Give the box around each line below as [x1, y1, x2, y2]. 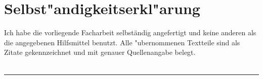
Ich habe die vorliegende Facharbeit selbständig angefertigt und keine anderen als [4, 27, 256, 38]
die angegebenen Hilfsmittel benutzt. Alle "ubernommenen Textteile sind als [4, 37, 240, 47]
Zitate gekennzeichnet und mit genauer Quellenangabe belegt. [4, 47, 196, 57]
